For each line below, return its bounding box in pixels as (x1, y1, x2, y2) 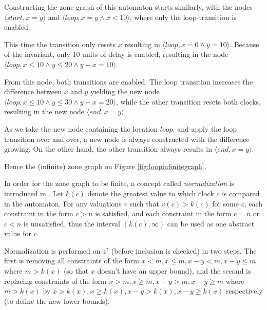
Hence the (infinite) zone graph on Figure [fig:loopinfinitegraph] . (4, 160, 206, 171)
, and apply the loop (173, 123, 237, 134)
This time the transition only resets (4, 38, 116, 49)
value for (4, 228, 31, 239)
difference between (4, 86, 62, 97)
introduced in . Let (4, 188, 64, 198)
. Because (230, 38, 259, 49)
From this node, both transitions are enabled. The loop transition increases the (4, 76, 253, 87)
